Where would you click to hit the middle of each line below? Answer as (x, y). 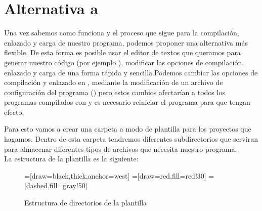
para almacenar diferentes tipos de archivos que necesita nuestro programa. (121, 149)
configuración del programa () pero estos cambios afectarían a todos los (115, 92)
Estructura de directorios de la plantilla (86, 203)
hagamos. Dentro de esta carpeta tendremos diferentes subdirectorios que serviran (131, 139)
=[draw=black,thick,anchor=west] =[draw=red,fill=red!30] (115, 175)
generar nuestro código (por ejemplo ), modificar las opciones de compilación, (124, 62)
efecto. (14, 112)
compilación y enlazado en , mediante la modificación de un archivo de (114, 82)
